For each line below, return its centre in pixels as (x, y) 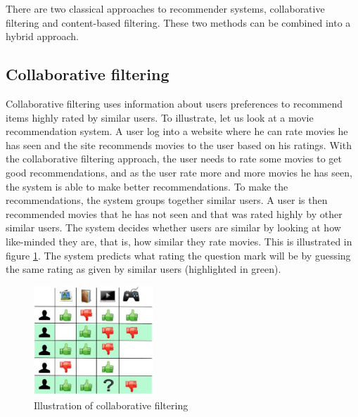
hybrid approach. (42, 36)
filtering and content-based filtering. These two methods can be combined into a (178, 22)
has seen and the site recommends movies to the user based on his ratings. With (179, 145)
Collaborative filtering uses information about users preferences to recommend (174, 103)
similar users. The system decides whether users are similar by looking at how (173, 227)
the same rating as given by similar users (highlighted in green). (143, 269)
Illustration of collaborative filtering (111, 405)
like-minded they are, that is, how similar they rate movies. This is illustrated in (179, 241)
